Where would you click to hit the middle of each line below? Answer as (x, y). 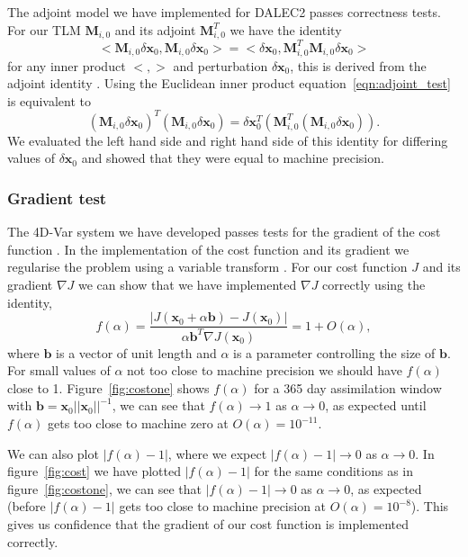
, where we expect (217, 453)
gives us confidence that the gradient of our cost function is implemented (208, 523)
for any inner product (67, 65)
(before (27, 506)
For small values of (59, 370)
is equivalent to (49, 100)
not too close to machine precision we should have (265, 370)
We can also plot (53, 453)
